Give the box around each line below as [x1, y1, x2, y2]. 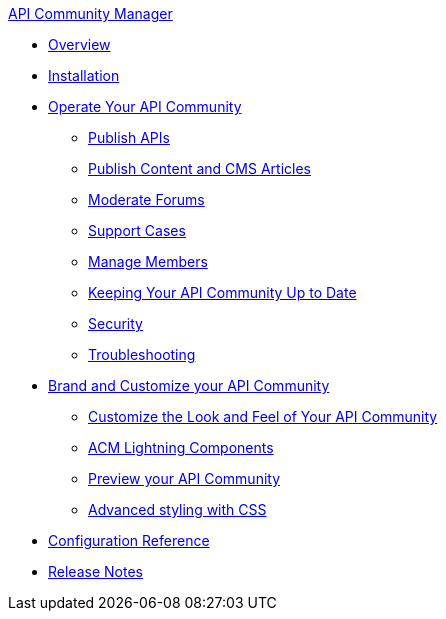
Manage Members [88, 253, 208, 270]
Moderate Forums [88, 191, 205, 208]
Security [88, 315, 143, 332]
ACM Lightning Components [88, 439, 274, 456]
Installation [48, 67, 120, 84]
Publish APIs [88, 129, 170, 146]
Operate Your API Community [48, 98, 242, 115]
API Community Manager [8, 5, 173, 22]
